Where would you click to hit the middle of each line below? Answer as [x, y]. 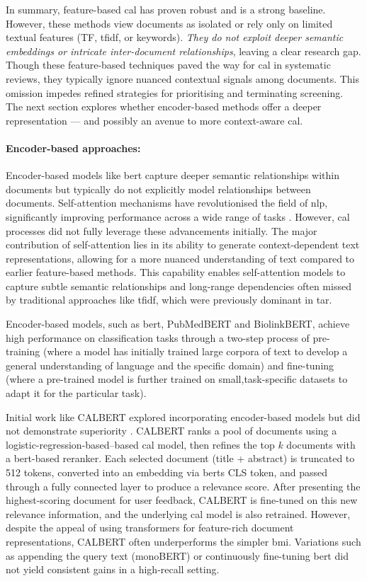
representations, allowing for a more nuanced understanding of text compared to [180, 258]
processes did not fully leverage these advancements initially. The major [162, 230]
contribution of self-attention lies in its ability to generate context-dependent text [183, 245]
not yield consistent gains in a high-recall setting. [113, 569]
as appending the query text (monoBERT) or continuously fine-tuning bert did [177, 555]
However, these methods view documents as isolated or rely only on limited [169, 23]
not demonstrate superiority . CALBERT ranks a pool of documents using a [171, 431]
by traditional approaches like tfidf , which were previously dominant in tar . [169, 300]
